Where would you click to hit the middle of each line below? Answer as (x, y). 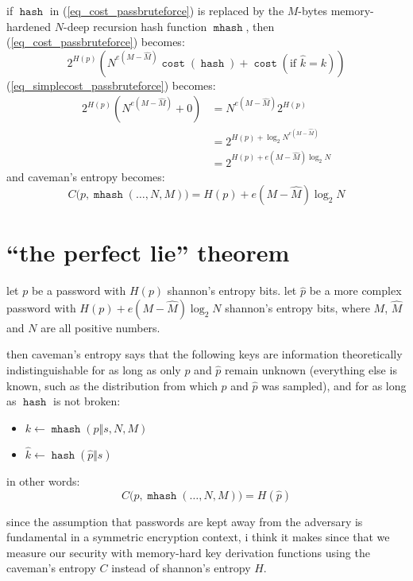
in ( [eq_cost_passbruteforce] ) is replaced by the (167, 10)
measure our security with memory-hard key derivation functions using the (188, 552)
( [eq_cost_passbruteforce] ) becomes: (96, 42)
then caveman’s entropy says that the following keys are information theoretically (205, 354)
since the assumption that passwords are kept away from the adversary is (185, 521)
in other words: (43, 481)
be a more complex (355, 290)
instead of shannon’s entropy (181, 568)
